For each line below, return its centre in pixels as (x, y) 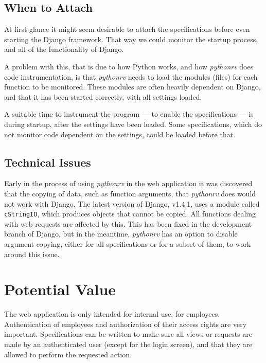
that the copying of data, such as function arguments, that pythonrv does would (130, 193)
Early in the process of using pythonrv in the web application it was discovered (128, 183)
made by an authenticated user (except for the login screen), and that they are (128, 344)
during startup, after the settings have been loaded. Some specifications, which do (133, 124)
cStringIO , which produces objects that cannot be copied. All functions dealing (130, 214)
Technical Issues (48, 162)
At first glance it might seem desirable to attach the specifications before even (127, 29)
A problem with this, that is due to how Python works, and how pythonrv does (129, 66)
